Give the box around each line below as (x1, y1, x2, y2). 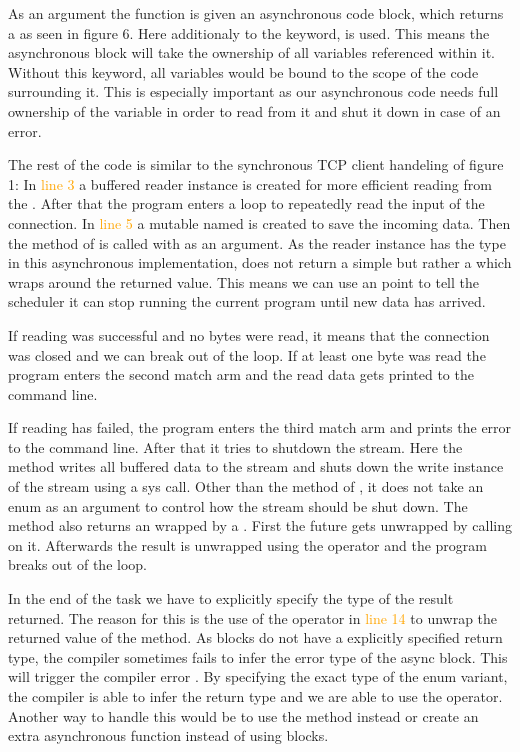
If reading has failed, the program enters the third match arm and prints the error (8, 417, 512, 438)
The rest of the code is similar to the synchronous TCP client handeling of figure (8, 154, 504, 175)
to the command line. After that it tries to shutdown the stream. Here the (8, 436, 463, 457)
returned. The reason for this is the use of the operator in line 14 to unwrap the (8, 607, 498, 628)
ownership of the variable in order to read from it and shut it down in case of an (8, 100, 501, 121)
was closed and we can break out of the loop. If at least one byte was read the (8, 344, 486, 365)
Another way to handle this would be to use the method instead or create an (8, 705, 479, 726)
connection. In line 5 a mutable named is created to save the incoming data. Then (8, 212, 511, 233)
